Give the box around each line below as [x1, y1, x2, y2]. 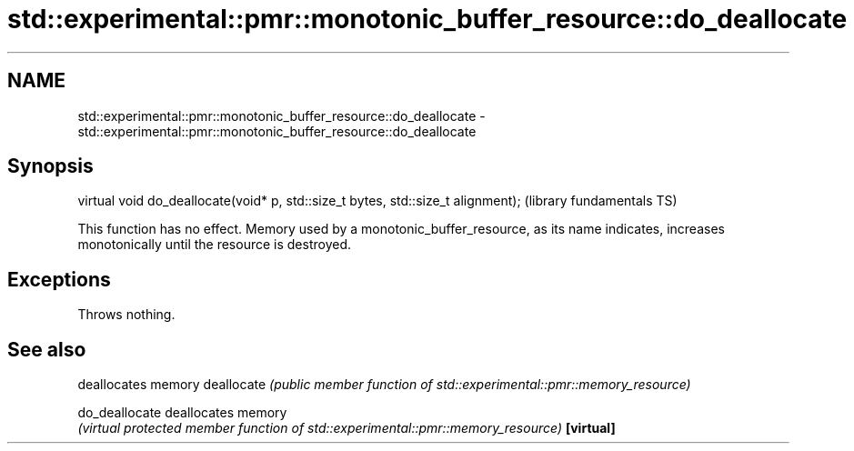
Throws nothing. [77, 306, 176, 323]
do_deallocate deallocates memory [77, 405, 287, 421]
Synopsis [7, 155, 94, 178]
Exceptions [7, 267, 111, 291]
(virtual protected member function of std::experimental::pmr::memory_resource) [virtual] [77, 420, 616, 436]
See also [7, 337, 86, 361]
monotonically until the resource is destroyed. [77, 236, 352, 253]
